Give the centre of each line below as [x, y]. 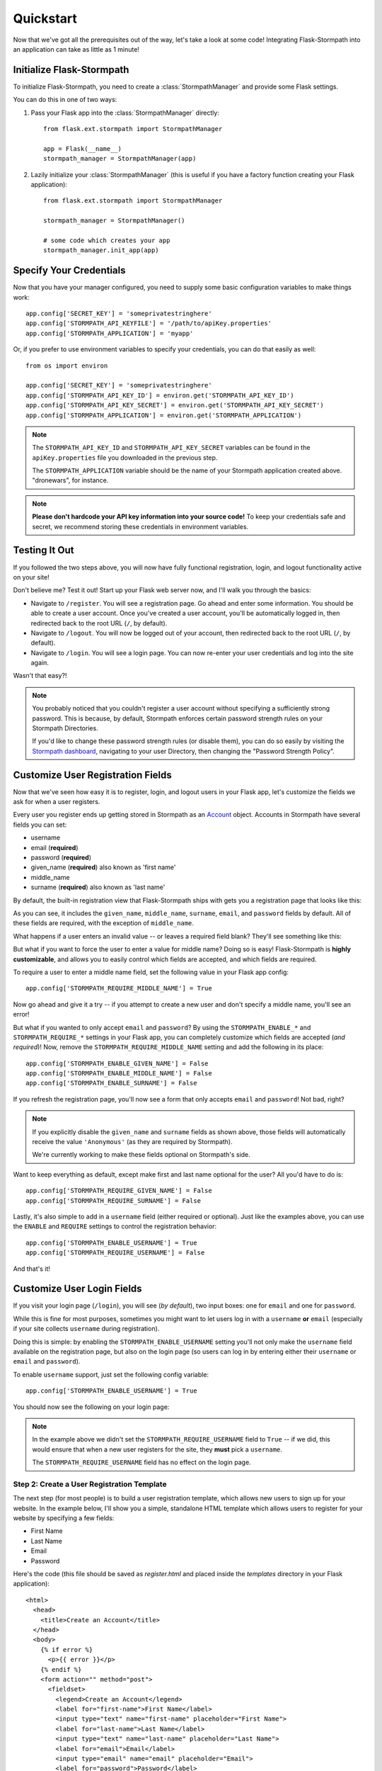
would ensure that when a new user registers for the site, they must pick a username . [157, 1449]
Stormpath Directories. [65, 728]
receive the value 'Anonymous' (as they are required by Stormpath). [132, 1142]
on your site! [31, 577]
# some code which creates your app [107, 240]
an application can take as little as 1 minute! [76, 49]
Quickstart [45, 18]
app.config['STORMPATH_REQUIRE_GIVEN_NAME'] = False [119, 1191]
